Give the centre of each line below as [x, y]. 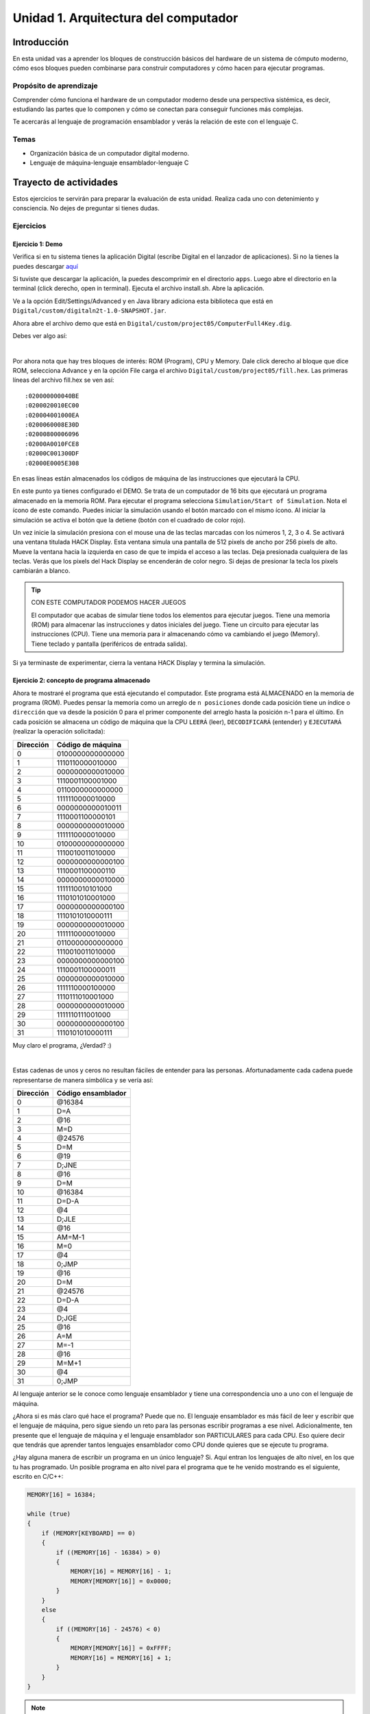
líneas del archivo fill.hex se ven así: [63, 380]
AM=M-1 [71, 1238]
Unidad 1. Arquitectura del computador [125, 18]
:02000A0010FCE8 [52, 444]
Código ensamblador [91, 1094]
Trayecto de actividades [65, 182]
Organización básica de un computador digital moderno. [110, 153]
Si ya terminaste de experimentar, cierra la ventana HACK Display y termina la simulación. [139, 663]
